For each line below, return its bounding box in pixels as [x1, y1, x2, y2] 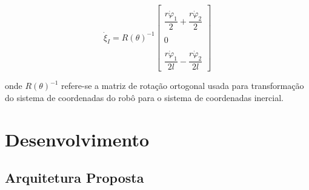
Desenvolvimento [5, 126, 150, 151]
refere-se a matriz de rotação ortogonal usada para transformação [61, 79, 304, 92]
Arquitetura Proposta [5, 168, 144, 187]
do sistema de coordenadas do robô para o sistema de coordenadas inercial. [5, 91, 284, 103]
